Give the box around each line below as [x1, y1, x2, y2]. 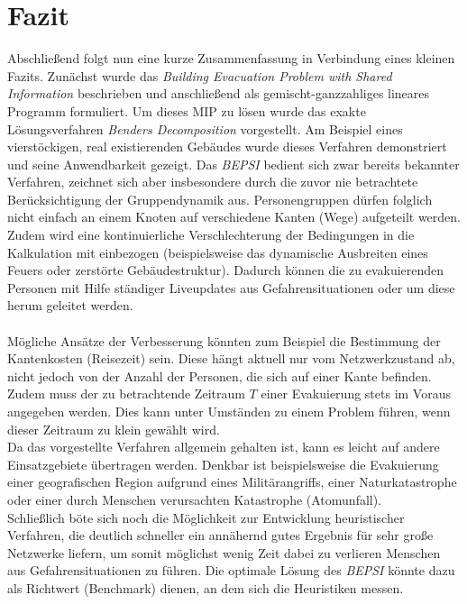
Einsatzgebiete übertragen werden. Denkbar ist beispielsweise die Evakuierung [7, 454, 439, 473]
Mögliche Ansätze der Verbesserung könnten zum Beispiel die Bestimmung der [7, 331, 441, 350]
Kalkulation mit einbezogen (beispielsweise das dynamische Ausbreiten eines [7, 243, 428, 261]
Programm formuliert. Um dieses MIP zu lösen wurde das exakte [7, 101, 366, 120]
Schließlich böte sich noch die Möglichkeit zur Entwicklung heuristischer [7, 508, 405, 526]
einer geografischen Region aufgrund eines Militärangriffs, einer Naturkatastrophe [7, 472, 457, 491]
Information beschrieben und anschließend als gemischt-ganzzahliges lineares [7, 84, 430, 103]
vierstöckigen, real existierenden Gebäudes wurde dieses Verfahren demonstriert [7, 137, 447, 156]
